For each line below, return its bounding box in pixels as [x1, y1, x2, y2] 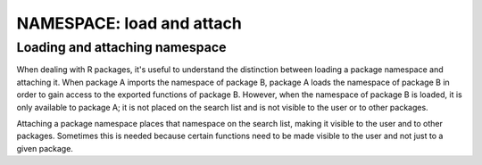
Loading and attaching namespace [16, 39, 227, 55]
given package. [16, 143, 73, 153]
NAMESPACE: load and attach [16, 13, 243, 33]
